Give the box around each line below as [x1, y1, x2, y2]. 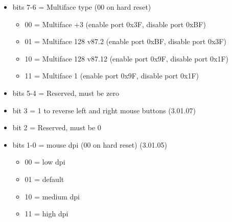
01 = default [25, 173, 64, 184]
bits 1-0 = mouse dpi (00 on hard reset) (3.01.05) [12, 139, 167, 150]
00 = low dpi [25, 156, 65, 167]
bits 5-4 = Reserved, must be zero [12, 87, 119, 98]
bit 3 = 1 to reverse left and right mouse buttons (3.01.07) [12, 105, 196, 115]
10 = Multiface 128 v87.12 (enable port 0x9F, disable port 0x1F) [25, 53, 229, 64]
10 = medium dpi [25, 191, 80, 201]
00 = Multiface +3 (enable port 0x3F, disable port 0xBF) [25, 18, 206, 29]
